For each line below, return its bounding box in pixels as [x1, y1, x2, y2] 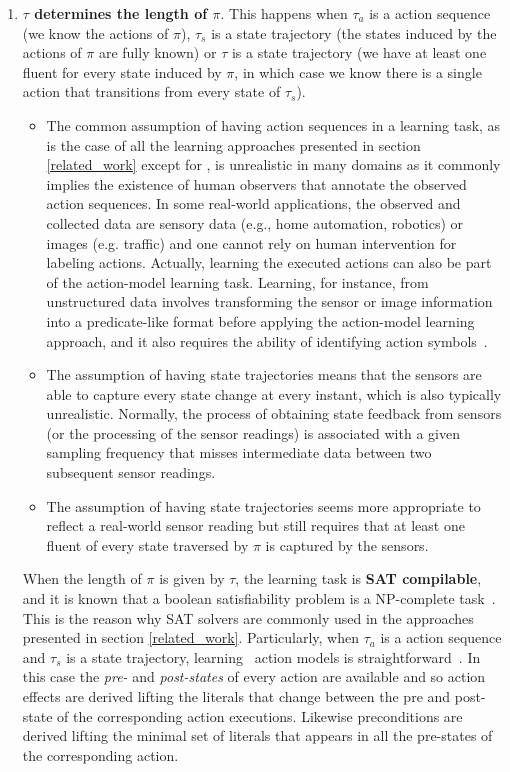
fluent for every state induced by [22, 61, 222, 82]
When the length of [22, 568, 142, 589]
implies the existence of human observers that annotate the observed [46, 173, 467, 194]
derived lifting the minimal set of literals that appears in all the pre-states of [22, 725, 493, 746]
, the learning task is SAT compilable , [235, 568, 482, 589]
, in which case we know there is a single [234, 61, 482, 82]
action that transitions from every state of [22, 81, 281, 102]
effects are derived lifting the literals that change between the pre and [22, 686, 451, 706]
